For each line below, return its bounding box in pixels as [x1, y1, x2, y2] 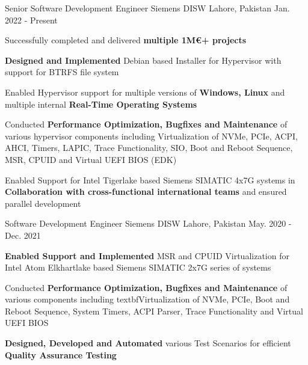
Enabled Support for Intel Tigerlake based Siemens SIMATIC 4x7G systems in [5, 173, 295, 186]
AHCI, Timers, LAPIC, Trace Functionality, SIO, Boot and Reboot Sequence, [5, 141, 293, 154]
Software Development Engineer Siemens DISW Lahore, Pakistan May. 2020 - [5, 217, 292, 230]
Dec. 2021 [5, 229, 41, 241]
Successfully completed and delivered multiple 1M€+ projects [5, 34, 247, 46]
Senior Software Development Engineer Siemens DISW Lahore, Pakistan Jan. [5, 2, 290, 14]
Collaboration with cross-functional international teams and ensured [5, 185, 287, 198]
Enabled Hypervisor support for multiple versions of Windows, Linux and [5, 85, 285, 98]
